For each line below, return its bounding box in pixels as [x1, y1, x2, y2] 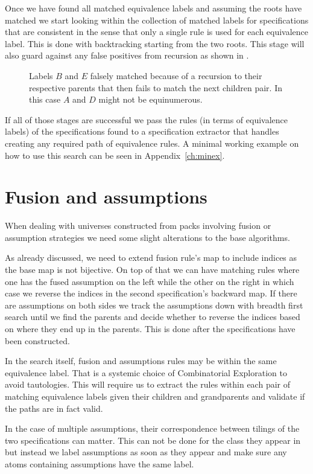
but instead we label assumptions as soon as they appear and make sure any [5, 446, 287, 458]
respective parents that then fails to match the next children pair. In [29, 81, 282, 94]
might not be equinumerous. [98, 93, 203, 106]
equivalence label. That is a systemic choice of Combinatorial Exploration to [5, 366, 287, 379]
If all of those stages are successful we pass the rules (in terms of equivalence [5, 113, 288, 126]
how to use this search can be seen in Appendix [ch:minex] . [5, 149, 225, 161]
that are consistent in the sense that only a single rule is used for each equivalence [5, 25, 309, 38]
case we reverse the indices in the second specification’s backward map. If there [5, 287, 297, 299]
